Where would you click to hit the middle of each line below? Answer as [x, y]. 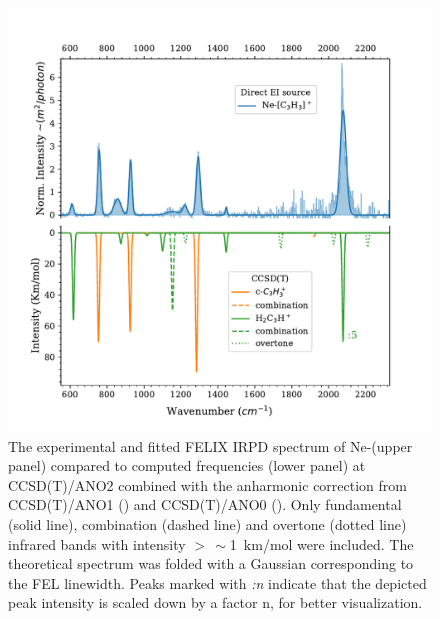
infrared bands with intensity [97, 543]
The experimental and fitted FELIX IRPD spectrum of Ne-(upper [210, 445]
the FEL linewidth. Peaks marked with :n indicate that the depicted [217, 582]
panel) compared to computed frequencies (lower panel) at [187, 465]
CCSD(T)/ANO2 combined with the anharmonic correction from [207, 484]
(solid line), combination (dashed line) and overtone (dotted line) [207, 523]
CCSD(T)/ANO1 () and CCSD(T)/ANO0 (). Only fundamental [205, 504]
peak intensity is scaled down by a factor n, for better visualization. [215, 602]
